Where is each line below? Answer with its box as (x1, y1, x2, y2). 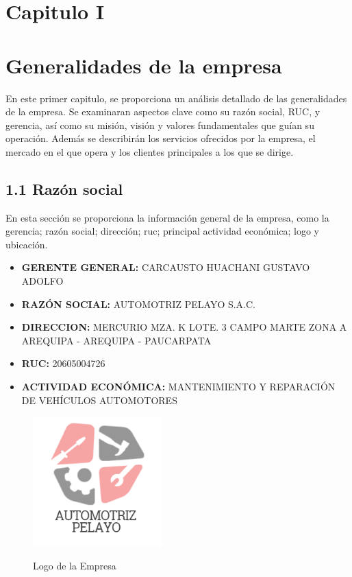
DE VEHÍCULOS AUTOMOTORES (21, 392, 177, 407)
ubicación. (5, 237, 48, 251)
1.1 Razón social (5, 178, 123, 199)
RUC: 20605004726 (21, 356, 105, 370)
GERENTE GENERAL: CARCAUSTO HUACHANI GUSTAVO (21, 260, 310, 274)
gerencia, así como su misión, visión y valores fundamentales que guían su (5, 117, 314, 132)
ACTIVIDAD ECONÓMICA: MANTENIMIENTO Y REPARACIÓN (21, 379, 336, 394)
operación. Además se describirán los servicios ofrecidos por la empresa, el (5, 131, 316, 145)
